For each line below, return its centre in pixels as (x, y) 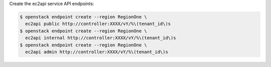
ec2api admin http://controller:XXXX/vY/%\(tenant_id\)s (97, 52)
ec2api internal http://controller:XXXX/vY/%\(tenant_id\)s (101, 38)
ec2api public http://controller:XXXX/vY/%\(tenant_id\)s (98, 24)
